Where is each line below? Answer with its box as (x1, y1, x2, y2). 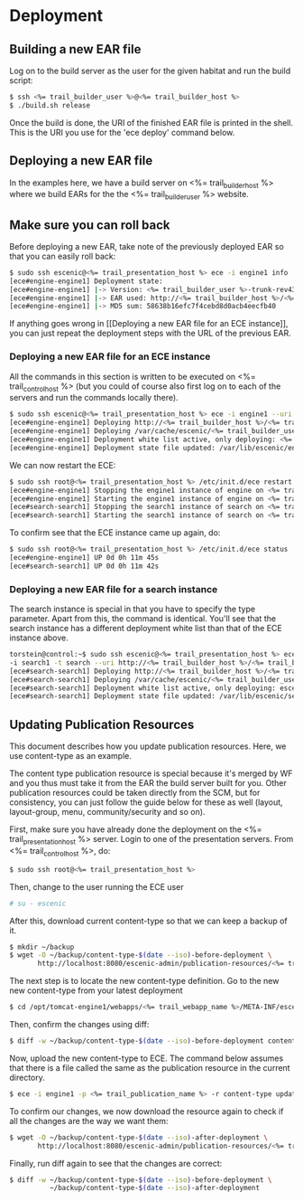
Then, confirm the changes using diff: (9, 1019, 150, 1030)
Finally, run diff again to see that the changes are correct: (9, 1158, 223, 1168)
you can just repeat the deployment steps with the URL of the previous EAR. (9, 327, 291, 339)
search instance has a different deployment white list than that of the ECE (9, 623, 282, 634)
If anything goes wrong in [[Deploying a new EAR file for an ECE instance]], (9, 318, 289, 329)
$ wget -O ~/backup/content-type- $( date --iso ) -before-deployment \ (9, 950, 272, 960)
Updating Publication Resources (9, 716, 195, 733)
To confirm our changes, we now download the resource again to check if (9, 1105, 284, 1117)
